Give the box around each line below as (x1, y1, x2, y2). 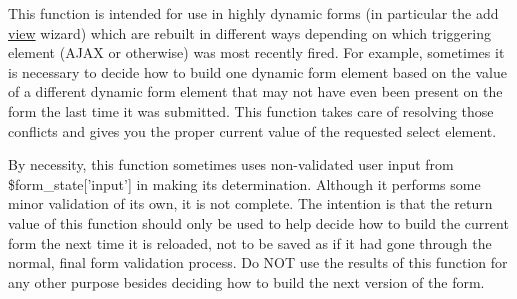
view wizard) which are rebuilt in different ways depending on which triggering (8, 22, 491, 43)
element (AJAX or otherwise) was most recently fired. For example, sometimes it (8, 42, 505, 63)
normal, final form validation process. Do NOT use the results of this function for (8, 252, 508, 273)
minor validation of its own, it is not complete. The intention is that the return (8, 193, 493, 214)
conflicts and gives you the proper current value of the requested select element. (8, 120, 497, 141)
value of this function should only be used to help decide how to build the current (8, 212, 509, 233)
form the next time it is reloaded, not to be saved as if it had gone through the (8, 232, 492, 253)
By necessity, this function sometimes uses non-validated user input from (8, 154, 454, 175)
